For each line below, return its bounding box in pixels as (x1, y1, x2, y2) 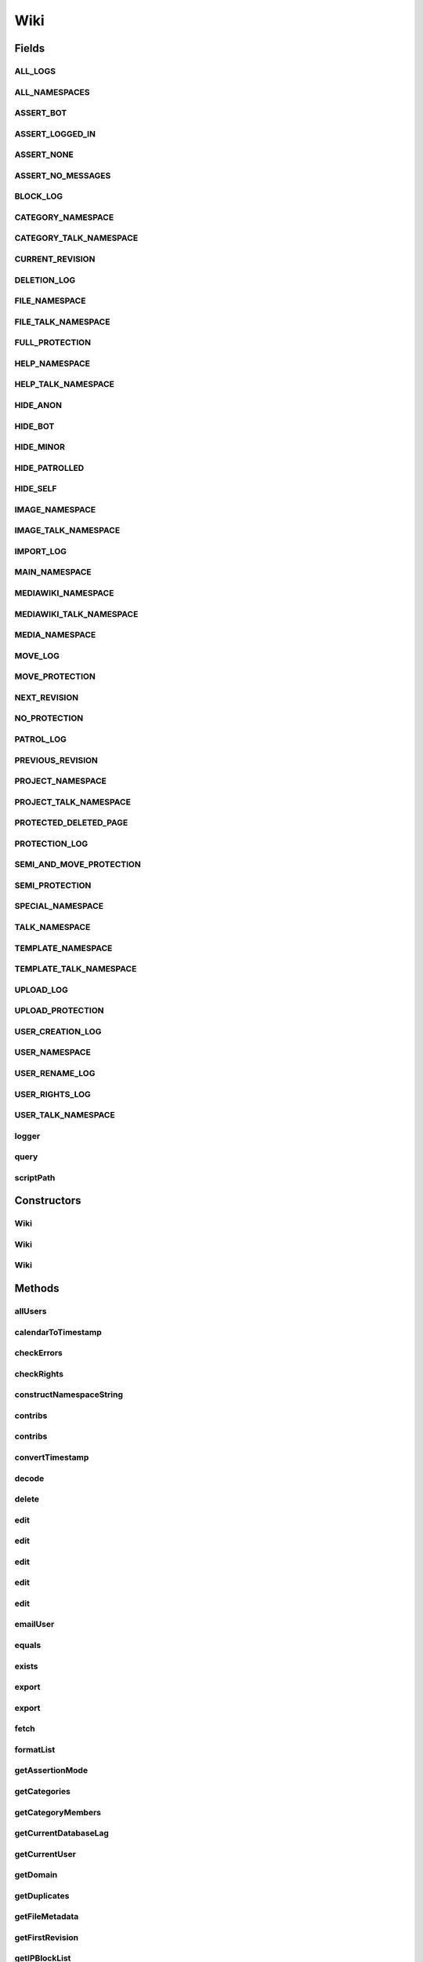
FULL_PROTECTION (14, 337, 92, 348)
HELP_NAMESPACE (14, 358, 90, 369)
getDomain (14, 1869, 58, 1880)
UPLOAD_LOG (14, 984, 68, 995)
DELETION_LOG (14, 275, 76, 286)
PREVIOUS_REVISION (14, 754, 98, 765)
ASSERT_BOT (14, 108, 67, 119)
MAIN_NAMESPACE (14, 567, 92, 578)
